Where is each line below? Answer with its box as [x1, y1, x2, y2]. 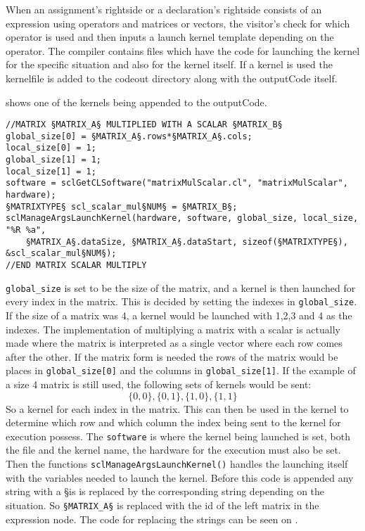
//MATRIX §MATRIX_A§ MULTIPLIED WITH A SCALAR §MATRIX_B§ [6, 120, 283, 130]
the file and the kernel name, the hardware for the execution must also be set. [6, 442, 341, 457]
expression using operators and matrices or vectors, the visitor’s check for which [6, 15, 350, 30]
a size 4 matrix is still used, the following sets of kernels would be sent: [6, 377, 312, 392]
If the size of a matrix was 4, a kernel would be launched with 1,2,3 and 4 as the [6, 308, 352, 322]
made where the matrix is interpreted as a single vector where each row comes [6, 335, 342, 350]
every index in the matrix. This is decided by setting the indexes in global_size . [6, 294, 357, 309]
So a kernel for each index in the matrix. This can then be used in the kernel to [6, 401, 349, 416]
